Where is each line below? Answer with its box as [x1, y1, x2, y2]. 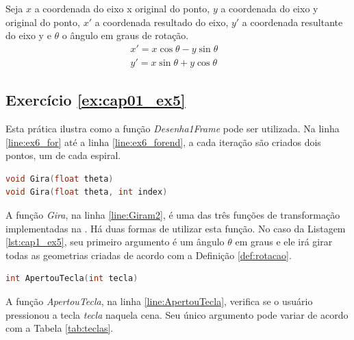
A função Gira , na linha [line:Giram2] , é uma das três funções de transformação [5, 208, 340, 222]
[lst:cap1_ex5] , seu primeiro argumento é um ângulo [5, 234, 225, 249]
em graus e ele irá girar [235, 234, 333, 249]
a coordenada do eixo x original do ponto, [34, 1, 210, 15]
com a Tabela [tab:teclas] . [5, 321, 114, 335]
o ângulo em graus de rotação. [62, 28, 189, 42]
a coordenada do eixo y [220, 1, 318, 15]
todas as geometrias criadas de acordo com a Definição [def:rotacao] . [5, 247, 292, 262]
